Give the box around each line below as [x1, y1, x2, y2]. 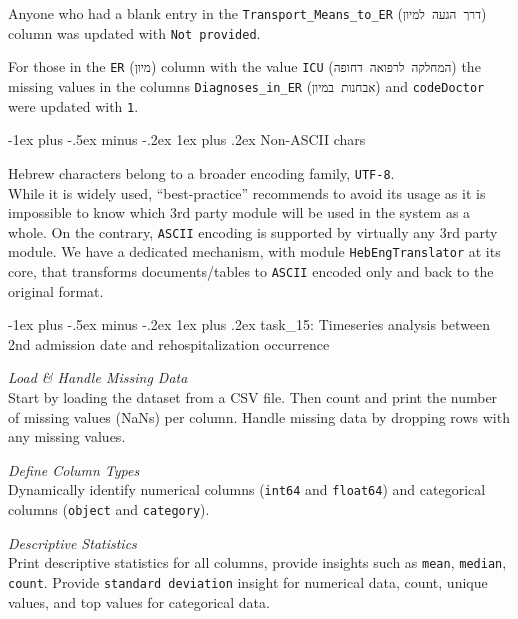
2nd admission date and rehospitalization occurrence [8, 333, 330, 354]
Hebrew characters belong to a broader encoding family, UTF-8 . [8, 162, 395, 183]
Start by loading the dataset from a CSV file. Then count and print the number [8, 387, 498, 408]
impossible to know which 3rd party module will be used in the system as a [8, 202, 471, 223]
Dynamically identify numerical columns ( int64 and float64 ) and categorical [8, 479, 486, 500]
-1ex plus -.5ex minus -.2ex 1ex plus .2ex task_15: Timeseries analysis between [8, 314, 491, 335]
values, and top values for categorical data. [8, 591, 270, 612]
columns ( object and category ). [8, 499, 210, 520]
